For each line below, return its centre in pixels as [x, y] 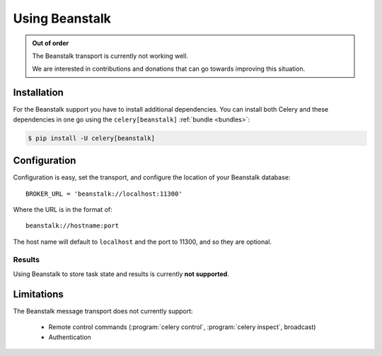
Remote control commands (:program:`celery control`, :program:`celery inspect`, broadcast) [182, 327]
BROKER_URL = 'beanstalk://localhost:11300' [104, 194]
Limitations [38, 294]
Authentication [70, 337]
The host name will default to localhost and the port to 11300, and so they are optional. [143, 242]
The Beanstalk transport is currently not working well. [110, 56]
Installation [38, 93]
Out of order [51, 43]
